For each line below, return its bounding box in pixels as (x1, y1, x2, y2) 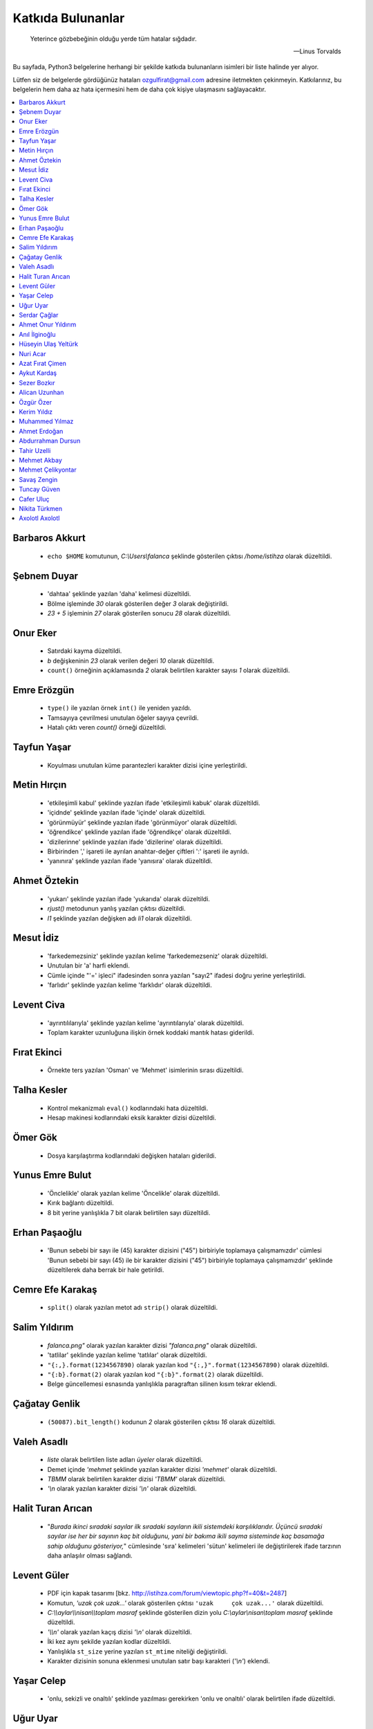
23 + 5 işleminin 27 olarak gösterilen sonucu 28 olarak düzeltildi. (47, 609, 231, 617)
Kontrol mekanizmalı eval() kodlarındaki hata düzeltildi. (47, 1104, 209, 1112)
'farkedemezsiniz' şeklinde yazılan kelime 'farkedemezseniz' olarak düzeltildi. (47, 952, 269, 961)
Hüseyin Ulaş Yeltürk (19, 340, 79, 349)
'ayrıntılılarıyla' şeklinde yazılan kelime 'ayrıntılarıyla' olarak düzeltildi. (47, 1019, 245, 1027)
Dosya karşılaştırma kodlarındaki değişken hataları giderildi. (47, 1152, 217, 1160)
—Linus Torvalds (293, 47, 341, 55)
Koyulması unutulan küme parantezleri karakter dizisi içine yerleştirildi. (47, 761, 248, 769)
